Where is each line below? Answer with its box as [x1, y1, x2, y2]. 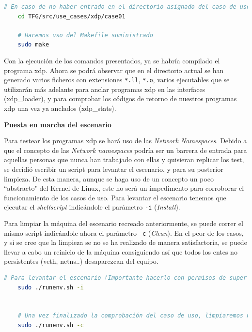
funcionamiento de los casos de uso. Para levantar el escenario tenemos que [4, 192, 226, 202]
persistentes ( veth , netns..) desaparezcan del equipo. [4, 256, 158, 266]
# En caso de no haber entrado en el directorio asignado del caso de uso [4, 3, 251, 10]
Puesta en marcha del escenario [4, 119, 111, 129]
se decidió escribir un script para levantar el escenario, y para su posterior [4, 164, 223, 174]
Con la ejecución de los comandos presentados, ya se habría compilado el [4, 55, 220, 65]
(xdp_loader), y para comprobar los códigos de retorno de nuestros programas [4, 93, 237, 104]
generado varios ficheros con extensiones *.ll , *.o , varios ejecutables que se [4, 75, 230, 85]
